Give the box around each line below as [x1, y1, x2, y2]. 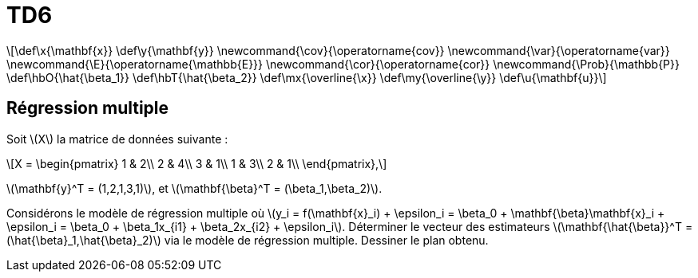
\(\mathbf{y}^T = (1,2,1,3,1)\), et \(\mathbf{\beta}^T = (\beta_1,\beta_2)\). [6, 181, 383, 195]
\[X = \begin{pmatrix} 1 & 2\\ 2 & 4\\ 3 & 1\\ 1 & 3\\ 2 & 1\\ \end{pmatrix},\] [6, 156, 387, 170]
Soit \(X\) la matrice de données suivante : [6, 131, 228, 146]
